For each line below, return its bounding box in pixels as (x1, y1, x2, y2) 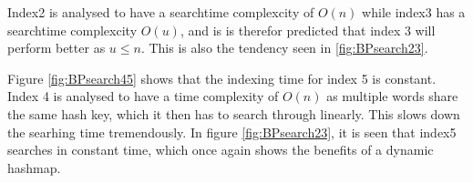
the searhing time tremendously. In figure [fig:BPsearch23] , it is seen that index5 (7, 122, 457, 141)
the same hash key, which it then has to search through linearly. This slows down (7, 104, 460, 123)
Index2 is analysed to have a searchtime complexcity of (7, 3, 314, 21)
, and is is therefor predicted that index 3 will (180, 20, 436, 39)
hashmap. (7, 158, 61, 177)
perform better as (7, 38, 106, 57)
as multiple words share (326, 86, 458, 106)
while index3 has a (362, 3, 466, 21)
